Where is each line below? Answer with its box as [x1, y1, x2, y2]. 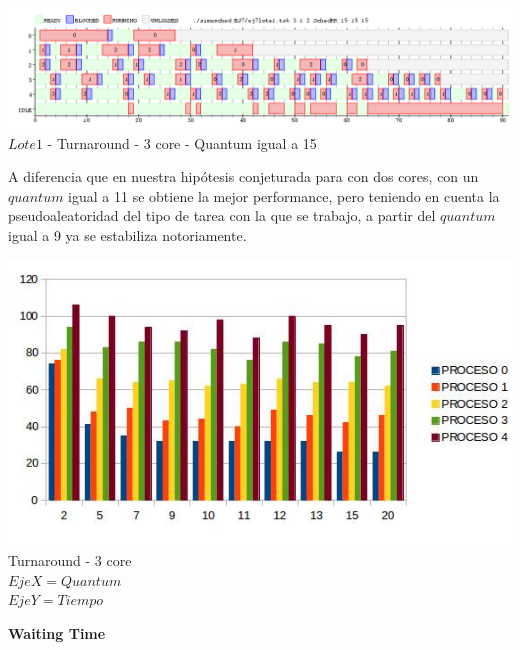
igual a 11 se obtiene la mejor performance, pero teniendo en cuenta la [68, 185, 500, 206]
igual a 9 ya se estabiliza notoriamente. [8, 225, 247, 246]
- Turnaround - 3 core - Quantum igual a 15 [47, 132, 317, 153]
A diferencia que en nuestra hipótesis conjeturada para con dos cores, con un [8, 166, 479, 187]
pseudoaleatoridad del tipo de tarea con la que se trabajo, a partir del [8, 205, 436, 226]
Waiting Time [8, 622, 106, 643]
